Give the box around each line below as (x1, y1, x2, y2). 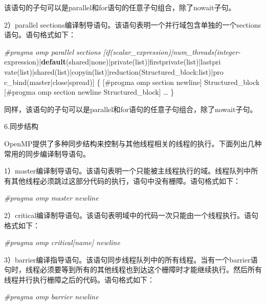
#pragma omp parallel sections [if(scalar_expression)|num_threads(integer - (4, 46, 241, 57)
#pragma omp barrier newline (4, 291, 99, 302)
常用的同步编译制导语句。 (4, 148, 90, 159)
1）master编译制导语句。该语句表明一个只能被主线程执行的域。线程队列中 (4, 165, 251, 176)
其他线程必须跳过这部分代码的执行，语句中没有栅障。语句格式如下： (11, 175, 240, 186)
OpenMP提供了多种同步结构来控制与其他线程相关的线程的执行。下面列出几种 (4, 138, 262, 148)
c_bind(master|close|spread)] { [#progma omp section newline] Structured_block (4, 76, 260, 87)
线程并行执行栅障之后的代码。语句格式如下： (4, 274, 154, 285)
